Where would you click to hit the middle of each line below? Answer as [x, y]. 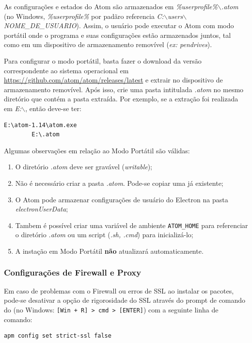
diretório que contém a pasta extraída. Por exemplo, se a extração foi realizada [121, 99]
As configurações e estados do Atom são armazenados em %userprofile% [111, 6]
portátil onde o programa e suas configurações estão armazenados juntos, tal [118, 35]
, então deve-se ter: [53, 108]
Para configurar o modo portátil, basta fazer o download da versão [103, 60]
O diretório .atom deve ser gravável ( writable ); [84, 167]
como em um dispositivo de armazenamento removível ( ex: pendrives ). [108, 44]
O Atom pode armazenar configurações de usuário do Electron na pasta [122, 199]
